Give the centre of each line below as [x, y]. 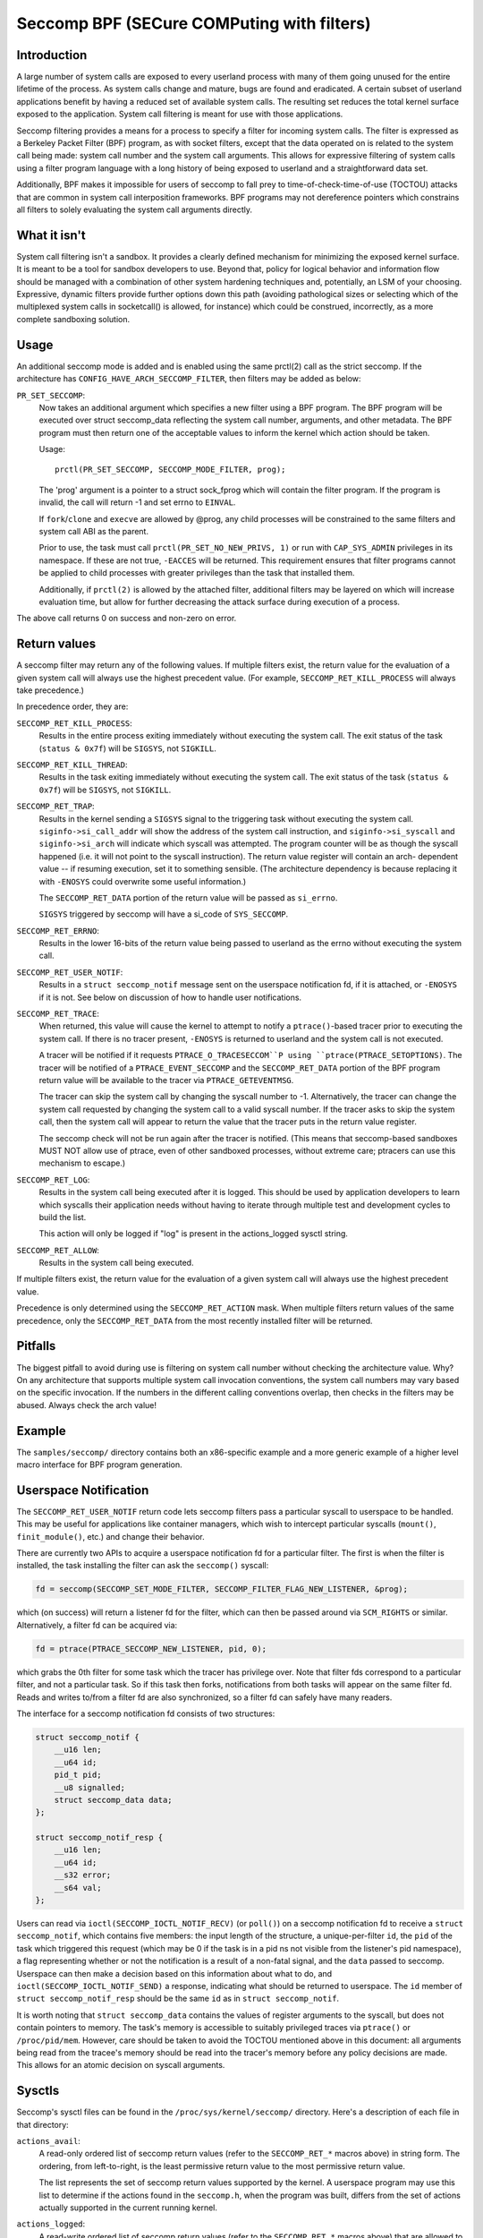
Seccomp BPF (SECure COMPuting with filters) [194, 23]
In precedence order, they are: [72, 706]
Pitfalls [36, 1346]
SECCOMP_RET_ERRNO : [58, 930]
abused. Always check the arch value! [86, 1405]
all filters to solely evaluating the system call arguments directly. [135, 209]
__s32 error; [83, 1875]
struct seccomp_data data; [114, 1800]
